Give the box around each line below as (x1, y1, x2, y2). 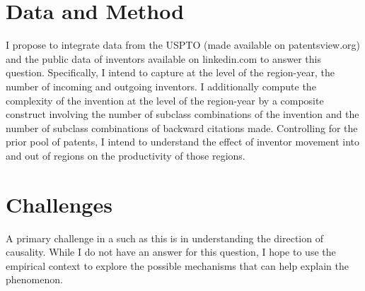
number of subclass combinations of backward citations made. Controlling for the (6, 120, 358, 135)
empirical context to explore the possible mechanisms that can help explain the (6, 258, 349, 273)
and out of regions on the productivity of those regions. (6, 148, 245, 162)
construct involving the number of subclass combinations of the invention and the (6, 107, 359, 121)
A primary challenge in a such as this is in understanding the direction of (6, 230, 323, 245)
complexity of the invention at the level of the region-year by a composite (6, 93, 324, 107)
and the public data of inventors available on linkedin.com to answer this (6, 51, 321, 66)
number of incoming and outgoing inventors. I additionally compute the (6, 78, 316, 93)
